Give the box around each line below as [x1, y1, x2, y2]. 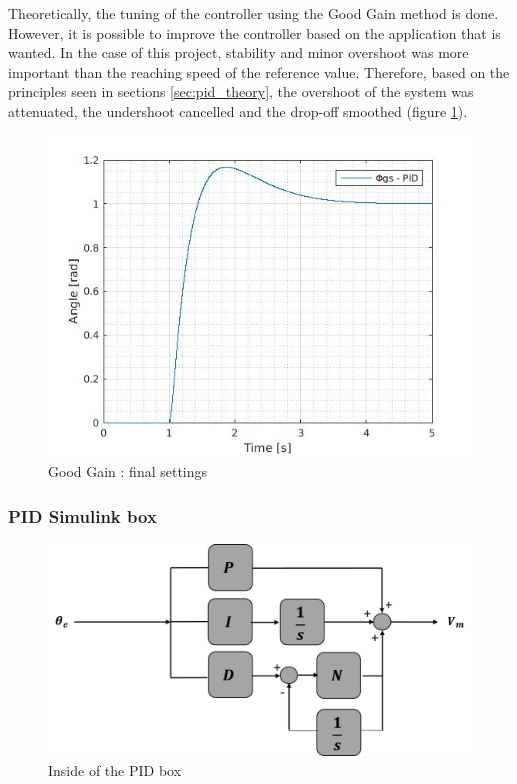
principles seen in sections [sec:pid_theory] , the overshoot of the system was [8, 81, 474, 102]
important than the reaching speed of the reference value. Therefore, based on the [8, 61, 510, 82]
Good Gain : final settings [48, 461, 208, 482]
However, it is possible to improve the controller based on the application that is [8, 22, 501, 43]
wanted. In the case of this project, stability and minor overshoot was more [8, 42, 469, 63]
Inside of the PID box [48, 759, 182, 780]
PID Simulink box [8, 503, 157, 528]
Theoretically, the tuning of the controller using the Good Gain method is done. [8, 3, 499, 23]
